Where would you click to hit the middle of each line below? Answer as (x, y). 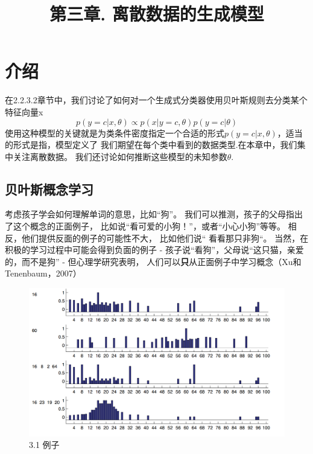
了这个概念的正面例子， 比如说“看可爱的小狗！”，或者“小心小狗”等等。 (145, 226)
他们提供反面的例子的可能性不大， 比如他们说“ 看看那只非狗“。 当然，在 (165, 238)
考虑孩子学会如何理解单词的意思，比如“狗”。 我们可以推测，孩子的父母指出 (154, 214)
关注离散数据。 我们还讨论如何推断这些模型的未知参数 (120, 156)
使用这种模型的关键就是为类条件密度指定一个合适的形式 (115, 133)
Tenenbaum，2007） (43, 273)
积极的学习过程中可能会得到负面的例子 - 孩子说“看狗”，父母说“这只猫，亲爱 (154, 250)
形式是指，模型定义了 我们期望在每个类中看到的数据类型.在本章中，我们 (155, 145)
